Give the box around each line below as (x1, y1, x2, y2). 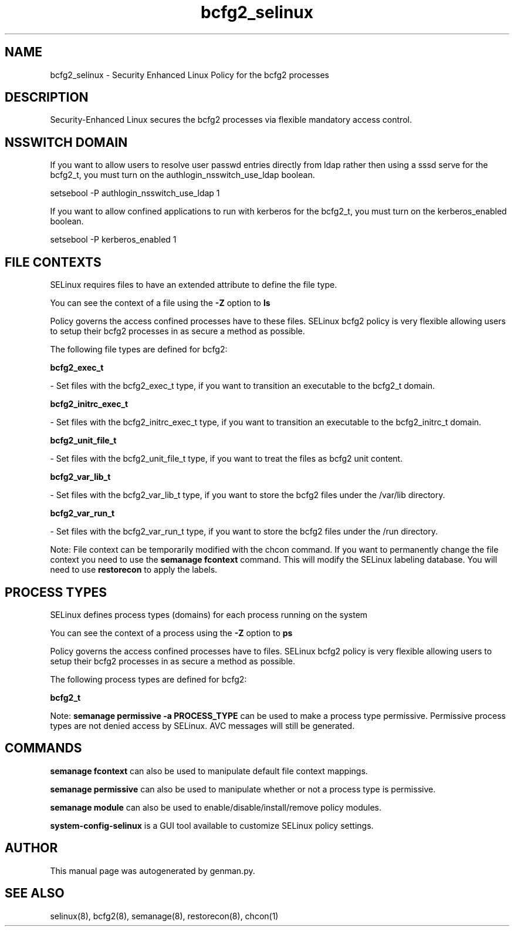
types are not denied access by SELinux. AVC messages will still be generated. (50, 720, 355, 731)
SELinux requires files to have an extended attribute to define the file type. (50, 280, 337, 290)
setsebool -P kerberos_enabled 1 (50, 234, 177, 245)
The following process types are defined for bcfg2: (50, 674, 247, 684)
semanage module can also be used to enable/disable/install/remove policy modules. (50, 802, 382, 812)
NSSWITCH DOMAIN (5, 135, 128, 150)
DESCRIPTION (5, 90, 89, 105)
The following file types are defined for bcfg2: (50, 344, 228, 355)
